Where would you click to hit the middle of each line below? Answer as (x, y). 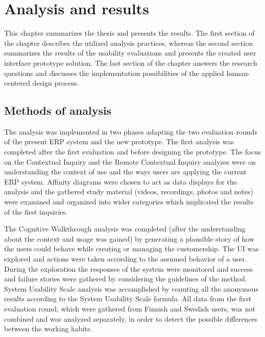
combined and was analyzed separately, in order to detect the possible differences (131, 318)
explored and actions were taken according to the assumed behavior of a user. (126, 259)
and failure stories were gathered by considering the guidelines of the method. (126, 279)
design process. (56, 83)
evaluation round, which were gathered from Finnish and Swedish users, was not (130, 308)
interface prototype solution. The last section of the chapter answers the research (131, 62)
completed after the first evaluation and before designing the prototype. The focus (133, 152)
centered (17, 83)
